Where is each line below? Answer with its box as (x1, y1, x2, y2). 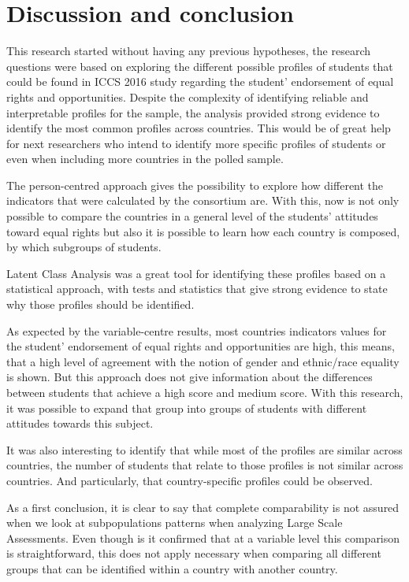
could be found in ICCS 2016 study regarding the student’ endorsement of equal (6, 73, 394, 90)
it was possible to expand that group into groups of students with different (6, 399, 367, 416)
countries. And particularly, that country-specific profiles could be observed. (6, 472, 373, 488)
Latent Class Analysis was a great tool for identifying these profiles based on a (6, 265, 386, 281)
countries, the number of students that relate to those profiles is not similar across (6, 457, 403, 473)
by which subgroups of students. (6, 239, 162, 255)
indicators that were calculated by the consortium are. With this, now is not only (6, 192, 400, 209)
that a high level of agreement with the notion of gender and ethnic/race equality (6, 353, 400, 369)
